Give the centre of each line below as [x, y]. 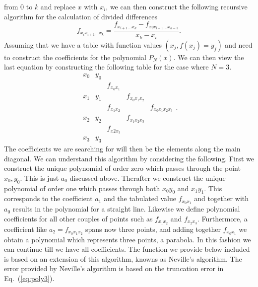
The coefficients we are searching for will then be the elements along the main [122, 149]
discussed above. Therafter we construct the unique [148, 178]
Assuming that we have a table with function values [83, 44]
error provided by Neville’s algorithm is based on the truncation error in [114, 268]
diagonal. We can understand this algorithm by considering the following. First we [129, 158]
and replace [58, 6]
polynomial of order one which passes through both [82, 188]
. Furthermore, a [223, 218]
